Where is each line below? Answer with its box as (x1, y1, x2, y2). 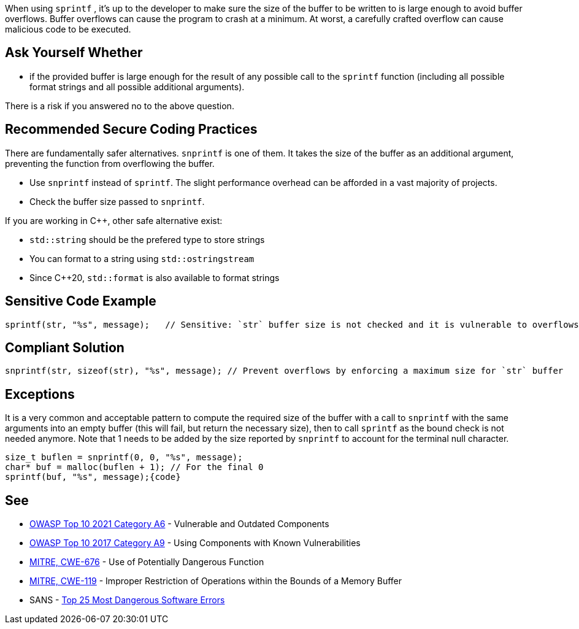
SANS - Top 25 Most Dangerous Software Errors (29, 595, 225, 606)
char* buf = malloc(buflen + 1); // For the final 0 (5, 462, 264, 473)
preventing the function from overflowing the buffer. (5, 158, 215, 169)
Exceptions (5, 386, 75, 402)
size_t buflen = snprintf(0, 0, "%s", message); (5, 452, 243, 463)
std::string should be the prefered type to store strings (29, 234, 265, 245)
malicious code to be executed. (5, 24, 131, 34)
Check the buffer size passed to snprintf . (29, 196, 205, 207)
